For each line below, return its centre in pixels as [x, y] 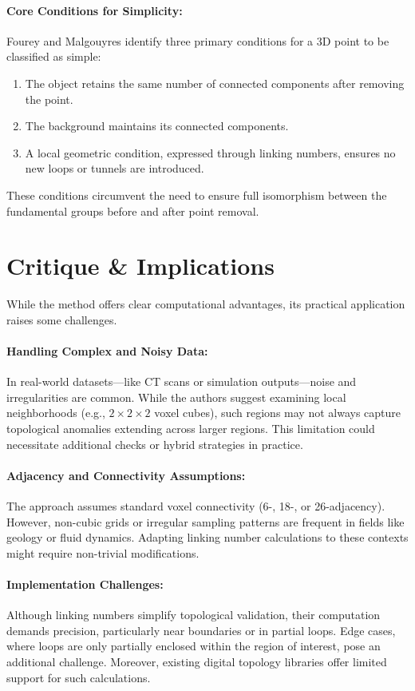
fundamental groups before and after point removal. [133, 210]
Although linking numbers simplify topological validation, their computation [194, 615]
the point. [49, 99]
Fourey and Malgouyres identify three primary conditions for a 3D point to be [198, 40]
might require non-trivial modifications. [103, 552]
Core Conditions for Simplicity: [95, 10]
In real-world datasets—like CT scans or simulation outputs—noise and [182, 381]
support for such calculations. [79, 677]
